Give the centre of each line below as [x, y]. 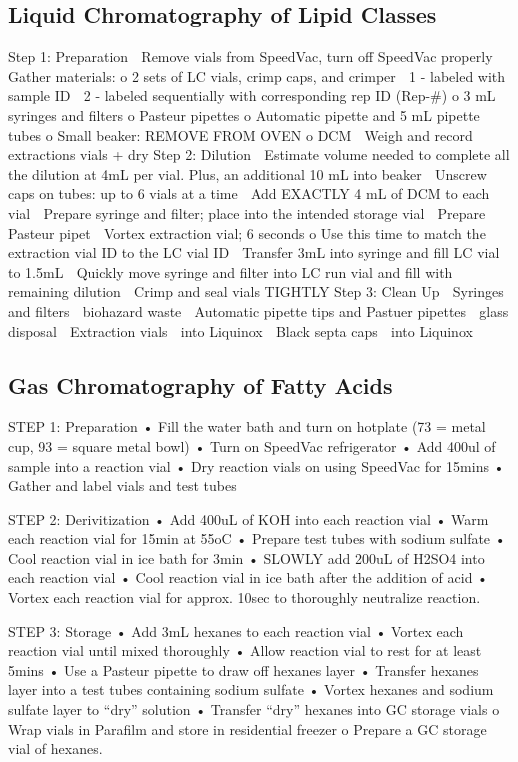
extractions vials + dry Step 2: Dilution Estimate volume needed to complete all [259, 154]
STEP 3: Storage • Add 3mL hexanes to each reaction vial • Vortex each [236, 630]
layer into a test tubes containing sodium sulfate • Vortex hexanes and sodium [251, 689]
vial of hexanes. [55, 748]
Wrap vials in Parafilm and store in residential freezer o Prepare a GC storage [247, 728]
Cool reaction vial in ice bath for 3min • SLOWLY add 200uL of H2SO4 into [246, 557]
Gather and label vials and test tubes [122, 485]
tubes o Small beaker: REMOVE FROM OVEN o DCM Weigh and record [240, 134]
